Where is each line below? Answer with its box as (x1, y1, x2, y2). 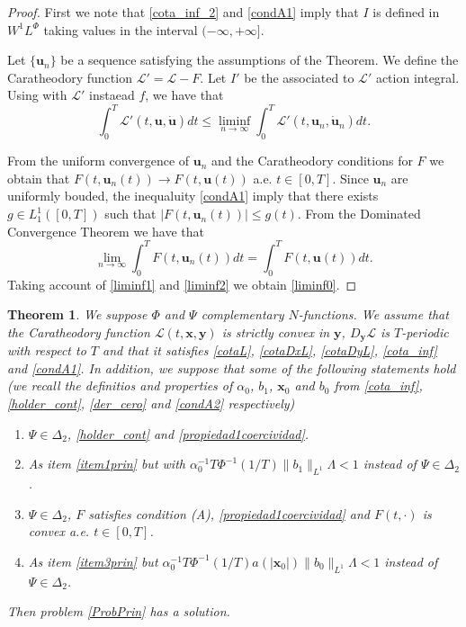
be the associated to (244, 67, 354, 86)
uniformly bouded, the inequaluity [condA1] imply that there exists (7, 186, 379, 205)
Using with (7, 85, 67, 104)
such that (104, 204, 157, 223)
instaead (89, 85, 135, 104)
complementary (201, 305, 284, 324)
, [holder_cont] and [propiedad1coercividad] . (67, 424, 309, 443)
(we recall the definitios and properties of (7, 376, 233, 395)
